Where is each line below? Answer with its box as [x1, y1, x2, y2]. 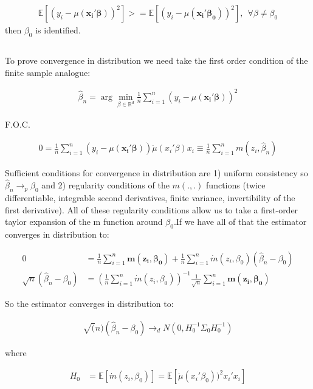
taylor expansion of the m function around [5, 215, 163, 228]
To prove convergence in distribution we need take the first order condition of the [5, 54, 308, 67]
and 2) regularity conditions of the [41, 179, 170, 191]
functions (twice [206, 179, 266, 191]
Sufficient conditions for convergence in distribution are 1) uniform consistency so [5, 167, 308, 179]
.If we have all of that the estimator [173, 215, 307, 228]
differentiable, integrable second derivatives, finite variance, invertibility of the [5, 191, 295, 204]
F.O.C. [5, 117, 30, 130]
